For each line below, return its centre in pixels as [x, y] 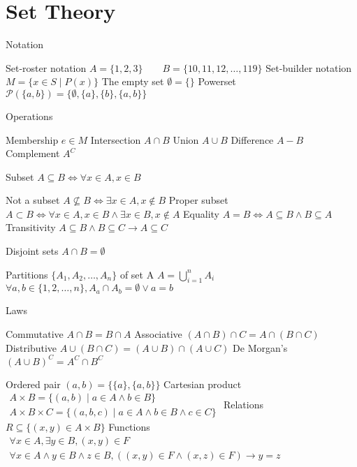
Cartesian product [203, 384]
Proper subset [198, 200]
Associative [158, 334]
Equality [202, 213]
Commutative [35, 334]
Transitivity [31, 227]
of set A [137, 274]
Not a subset [33, 200]
